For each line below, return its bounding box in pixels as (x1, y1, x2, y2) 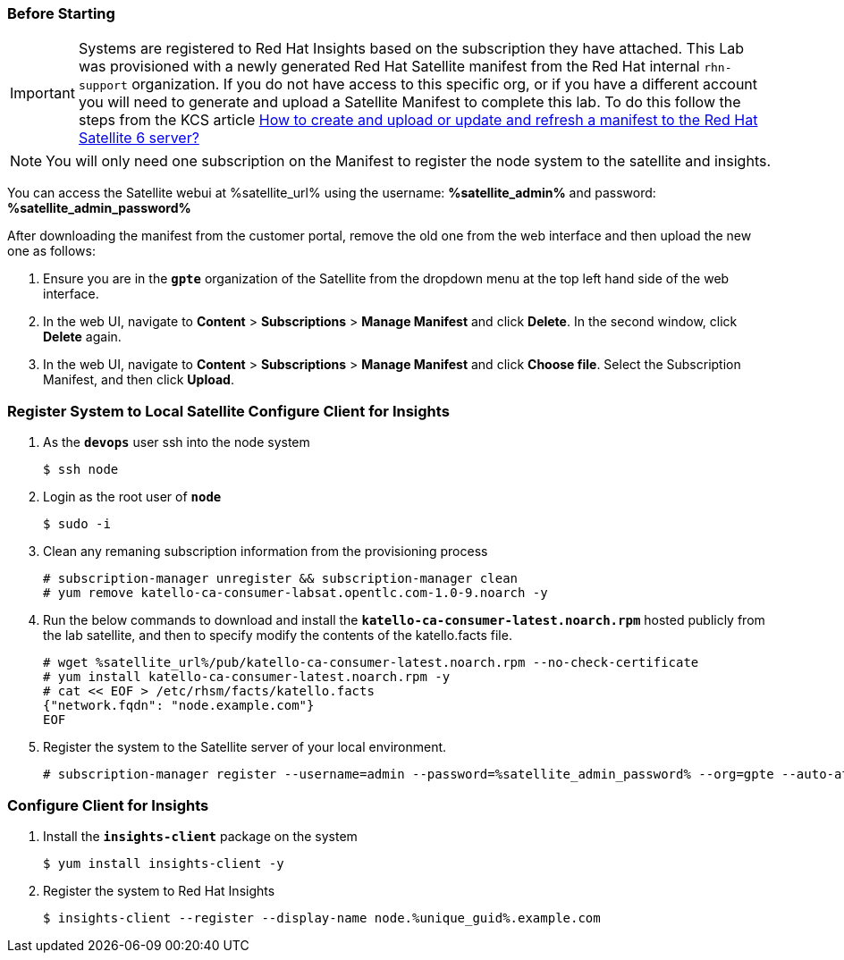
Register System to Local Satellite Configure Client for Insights (7, 401, 450, 420)
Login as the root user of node (43, 489, 222, 505)
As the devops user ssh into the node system (43, 434, 310, 451)
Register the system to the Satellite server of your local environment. (43, 739, 447, 755)
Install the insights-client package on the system (43, 828, 358, 844)
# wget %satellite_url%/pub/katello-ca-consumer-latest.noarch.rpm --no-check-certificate (43, 655, 699, 670)
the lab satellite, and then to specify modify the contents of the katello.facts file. (43, 627, 512, 644)
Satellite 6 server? (78, 129, 199, 147)
